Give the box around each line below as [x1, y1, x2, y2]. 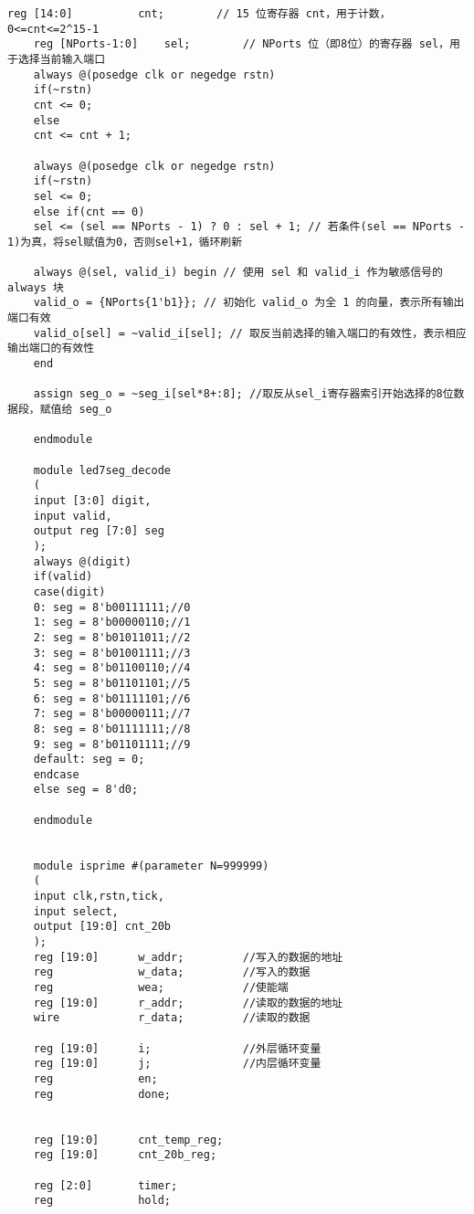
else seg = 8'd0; [33, 783, 139, 797]
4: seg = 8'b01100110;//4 [33, 661, 191, 675]
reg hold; [33, 1194, 171, 1208]
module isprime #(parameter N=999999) [33, 859, 269, 872]
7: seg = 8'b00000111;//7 [33, 707, 191, 721]
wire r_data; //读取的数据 [33, 1011, 311, 1025]
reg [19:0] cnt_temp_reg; [33, 1133, 224, 1146]
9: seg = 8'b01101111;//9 [33, 737, 191, 751]
